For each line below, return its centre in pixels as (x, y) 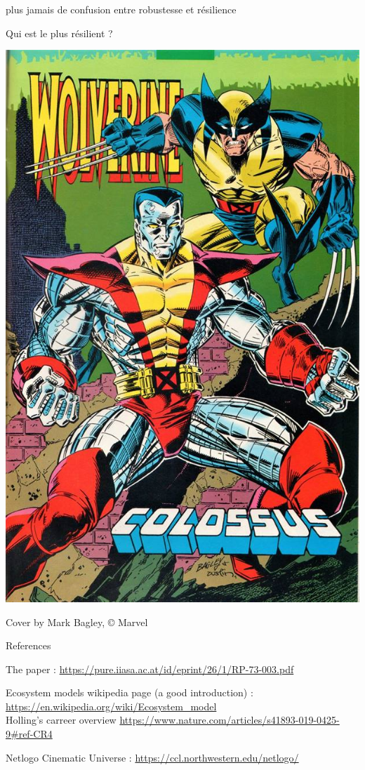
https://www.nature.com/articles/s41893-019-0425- (230, 720)
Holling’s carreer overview (61, 720)
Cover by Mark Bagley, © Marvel (77, 622)
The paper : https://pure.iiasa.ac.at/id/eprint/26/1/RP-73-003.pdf (150, 669)
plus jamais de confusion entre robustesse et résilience (121, 9)
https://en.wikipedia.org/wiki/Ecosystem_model (111, 706)
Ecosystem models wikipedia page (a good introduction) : (130, 692)
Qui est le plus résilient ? (59, 33)
